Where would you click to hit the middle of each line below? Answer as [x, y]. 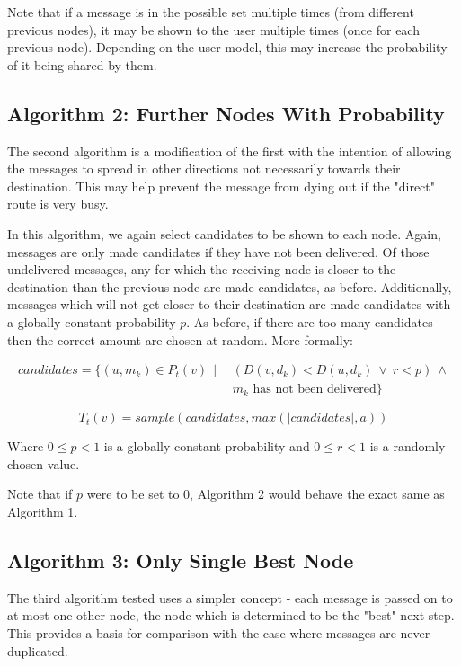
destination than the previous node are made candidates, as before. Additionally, [230, 286]
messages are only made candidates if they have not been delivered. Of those [218, 251]
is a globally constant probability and [207, 446]
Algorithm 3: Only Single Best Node [181, 559]
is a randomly [408, 446]
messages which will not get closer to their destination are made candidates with [229, 304]
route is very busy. [58, 204]
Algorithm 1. [43, 511]
